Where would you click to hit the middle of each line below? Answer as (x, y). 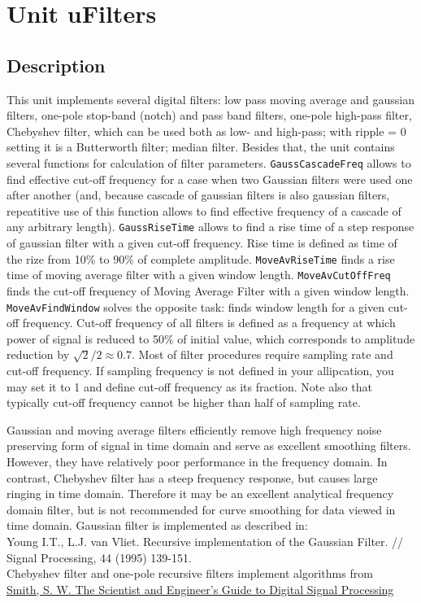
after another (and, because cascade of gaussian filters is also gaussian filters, (198, 195)
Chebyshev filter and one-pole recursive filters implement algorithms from (190, 573)
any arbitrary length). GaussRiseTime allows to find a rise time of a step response (210, 227)
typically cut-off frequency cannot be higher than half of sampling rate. (184, 402)
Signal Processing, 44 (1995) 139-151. (99, 557)
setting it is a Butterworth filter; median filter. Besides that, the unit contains (201, 147)
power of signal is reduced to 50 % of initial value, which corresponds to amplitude (211, 338)
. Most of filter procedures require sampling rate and (262, 354)
